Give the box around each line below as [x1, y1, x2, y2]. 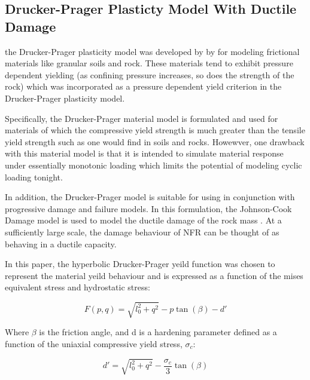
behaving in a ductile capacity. [5, 237, 117, 250]
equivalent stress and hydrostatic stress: [5, 281, 150, 293]
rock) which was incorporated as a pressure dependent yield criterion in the [5, 80, 282, 93]
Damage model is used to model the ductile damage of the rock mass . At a [5, 214, 282, 226]
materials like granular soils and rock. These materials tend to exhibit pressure [5, 57, 293, 69]
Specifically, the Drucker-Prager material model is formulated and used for [5, 112, 278, 124]
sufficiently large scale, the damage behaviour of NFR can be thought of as [5, 225, 279, 238]
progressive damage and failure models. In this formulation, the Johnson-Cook [5, 202, 292, 214]
